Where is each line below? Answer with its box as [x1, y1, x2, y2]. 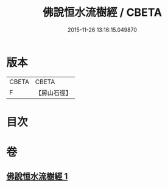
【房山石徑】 [35, 88, 72, 97]
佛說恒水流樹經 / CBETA [42, 5, 163, 19]
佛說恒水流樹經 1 [6, 171, 68, 182]
